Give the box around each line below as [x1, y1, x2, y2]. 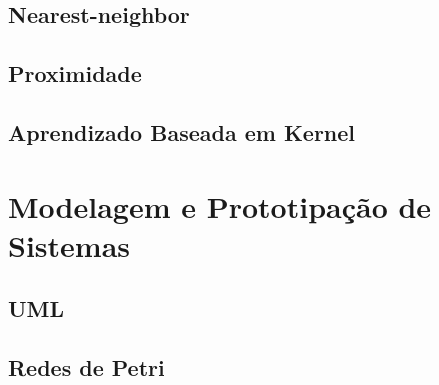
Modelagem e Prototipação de [8, 185, 432, 226]
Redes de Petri [8, 352, 165, 383]
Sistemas [8, 224, 130, 265]
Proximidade [8, 58, 142, 89]
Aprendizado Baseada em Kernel [8, 116, 356, 147]
